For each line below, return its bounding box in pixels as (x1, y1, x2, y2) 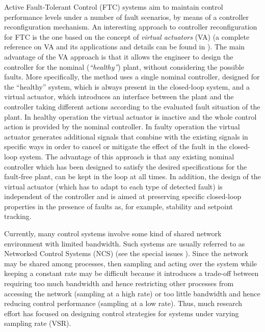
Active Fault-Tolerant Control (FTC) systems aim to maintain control (4, 2, 223, 12)
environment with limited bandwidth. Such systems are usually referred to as (4, 238, 245, 248)
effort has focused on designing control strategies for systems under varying (4, 308, 239, 318)
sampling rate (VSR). (4, 318, 71, 328)
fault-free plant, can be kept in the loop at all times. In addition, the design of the (4, 171, 261, 182)
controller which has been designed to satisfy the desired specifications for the (4, 161, 247, 172)
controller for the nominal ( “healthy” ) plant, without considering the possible (4, 61, 244, 72)
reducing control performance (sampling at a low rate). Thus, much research (4, 298, 243, 309)
